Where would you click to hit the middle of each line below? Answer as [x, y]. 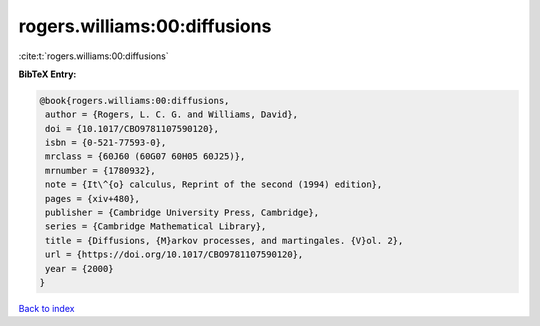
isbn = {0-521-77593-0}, [106, 143]
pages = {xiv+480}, [92, 198]
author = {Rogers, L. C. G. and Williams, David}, [172, 114]
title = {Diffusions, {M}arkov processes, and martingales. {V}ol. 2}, [224, 240]
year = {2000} [79, 268]
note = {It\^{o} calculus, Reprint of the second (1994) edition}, [214, 184]
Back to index [46, 308]
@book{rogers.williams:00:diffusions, [134, 100]
